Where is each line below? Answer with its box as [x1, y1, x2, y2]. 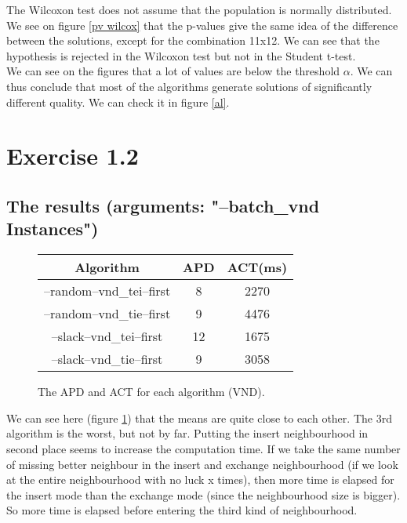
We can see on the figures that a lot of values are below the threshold [6, 63, 340, 79]
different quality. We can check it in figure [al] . [6, 93, 230, 110]
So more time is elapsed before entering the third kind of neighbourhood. [6, 502, 358, 518]
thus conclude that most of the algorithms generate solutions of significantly [6, 78, 372, 94]
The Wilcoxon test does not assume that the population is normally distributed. [6, 2, 392, 17]
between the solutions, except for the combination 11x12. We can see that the [6, 32, 380, 49]
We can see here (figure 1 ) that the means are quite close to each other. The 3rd [6, 409, 392, 426]
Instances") [6, 216, 99, 241]
